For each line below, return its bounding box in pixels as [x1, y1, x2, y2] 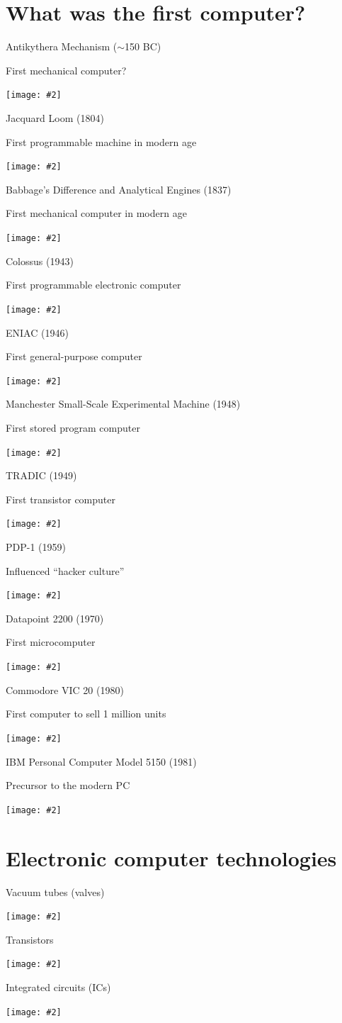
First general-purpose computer [6, 349, 142, 364]
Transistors [6, 932, 54, 946]
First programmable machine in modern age [6, 134, 197, 149]
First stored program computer [6, 420, 140, 435]
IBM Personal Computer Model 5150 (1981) [6, 754, 197, 768]
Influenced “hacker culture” [6, 563, 125, 578]
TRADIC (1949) [6, 468, 77, 483]
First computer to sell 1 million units [6, 706, 166, 721]
